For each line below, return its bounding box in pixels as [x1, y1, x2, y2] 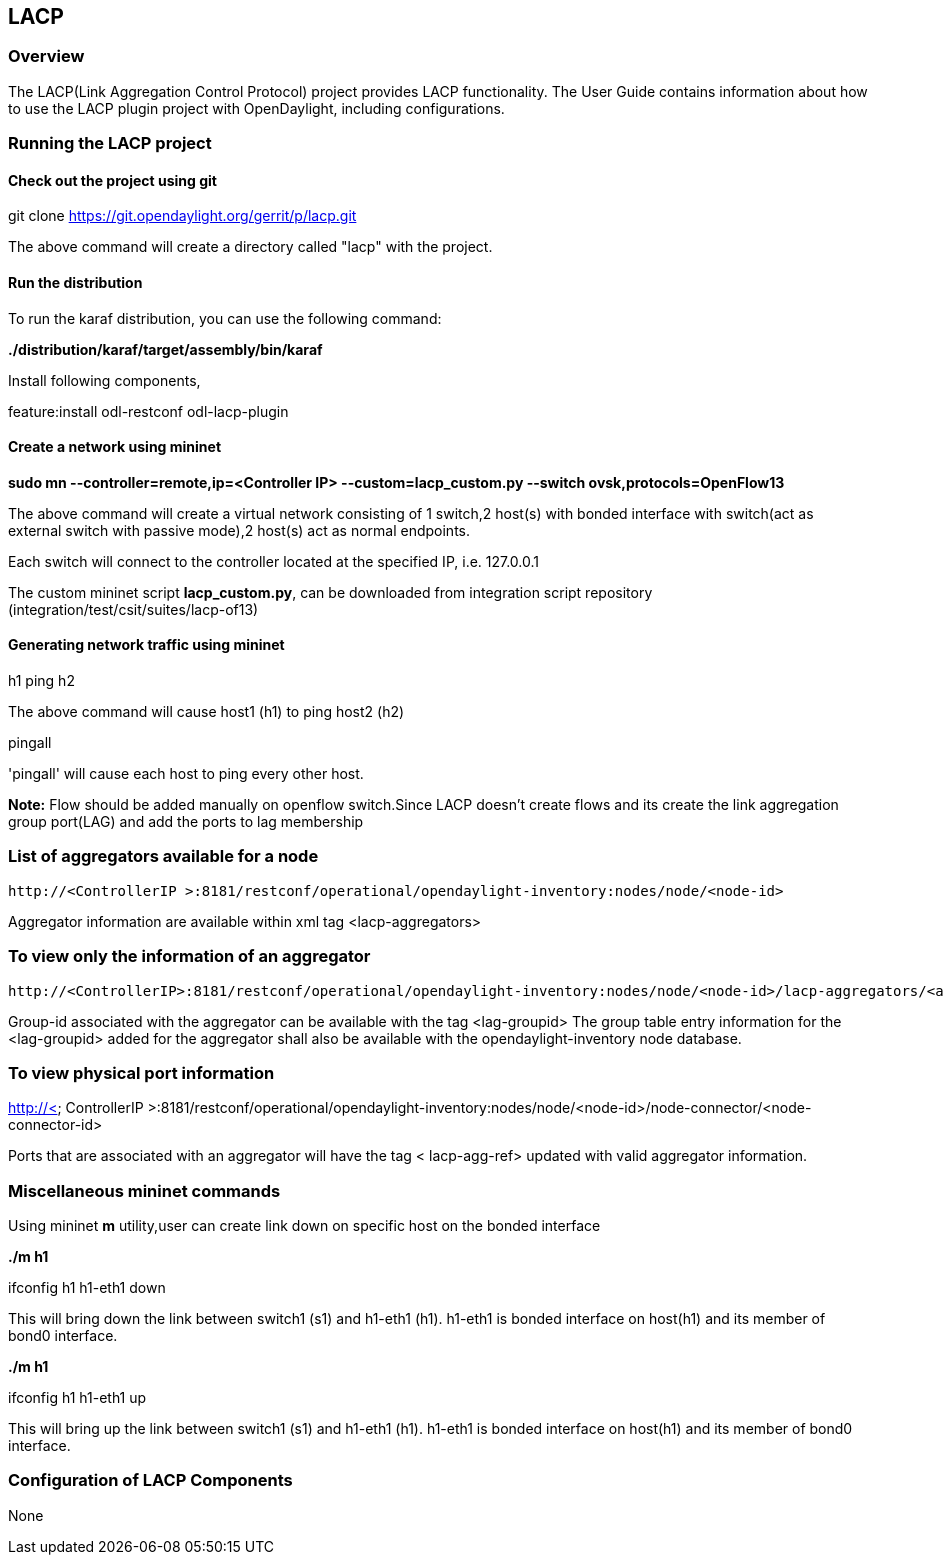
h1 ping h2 [8, 672, 75, 690]
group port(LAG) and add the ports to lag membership [8, 813, 364, 831]
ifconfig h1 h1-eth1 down [8, 1279, 166, 1297]
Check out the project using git [8, 171, 217, 189]
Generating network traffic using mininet [8, 636, 285, 654]
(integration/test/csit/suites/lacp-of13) [8, 600, 259, 618]
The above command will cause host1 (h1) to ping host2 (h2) [8, 703, 405, 721]
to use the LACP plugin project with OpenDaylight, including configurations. [8, 99, 505, 117]
